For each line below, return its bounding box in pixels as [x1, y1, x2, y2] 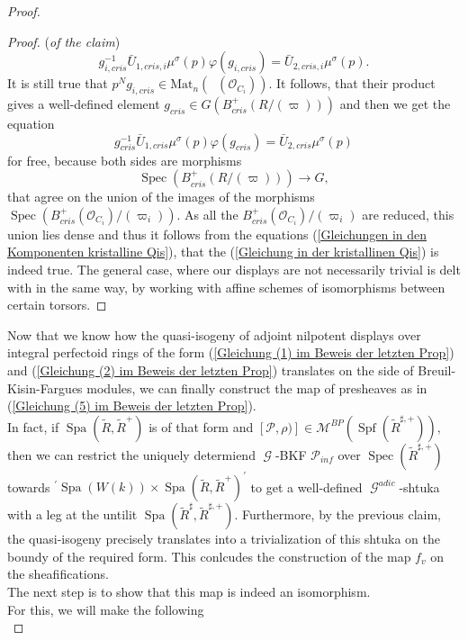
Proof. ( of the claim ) [7, 32, 121, 50]
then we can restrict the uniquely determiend [7, 445, 256, 464]
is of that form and [148, 417, 254, 436]
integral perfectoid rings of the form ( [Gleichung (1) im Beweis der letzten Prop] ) [7, 343, 454, 362]
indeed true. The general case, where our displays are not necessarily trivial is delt [7, 259, 461, 278]
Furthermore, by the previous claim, [242, 505, 441, 524]
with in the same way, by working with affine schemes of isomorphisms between [7, 277, 445, 296]
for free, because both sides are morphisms [7, 150, 242, 169]
